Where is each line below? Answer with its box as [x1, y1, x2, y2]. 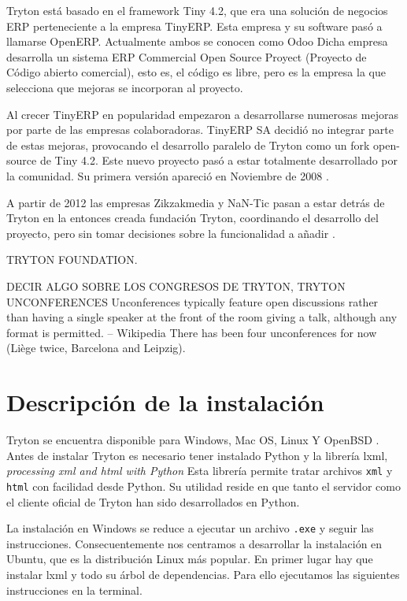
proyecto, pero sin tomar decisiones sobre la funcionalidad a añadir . [6, 224, 335, 241]
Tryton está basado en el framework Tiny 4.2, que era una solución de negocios [6, 2, 388, 18]
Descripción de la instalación [6, 386, 324, 418]
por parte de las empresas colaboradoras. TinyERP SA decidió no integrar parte [6, 121, 394, 138]
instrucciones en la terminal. [6, 581, 142, 598]
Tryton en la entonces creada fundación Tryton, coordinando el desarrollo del [6, 210, 379, 226]
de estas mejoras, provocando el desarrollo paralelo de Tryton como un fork [6, 136, 370, 153]
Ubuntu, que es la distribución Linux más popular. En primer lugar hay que [6, 551, 373, 567]
